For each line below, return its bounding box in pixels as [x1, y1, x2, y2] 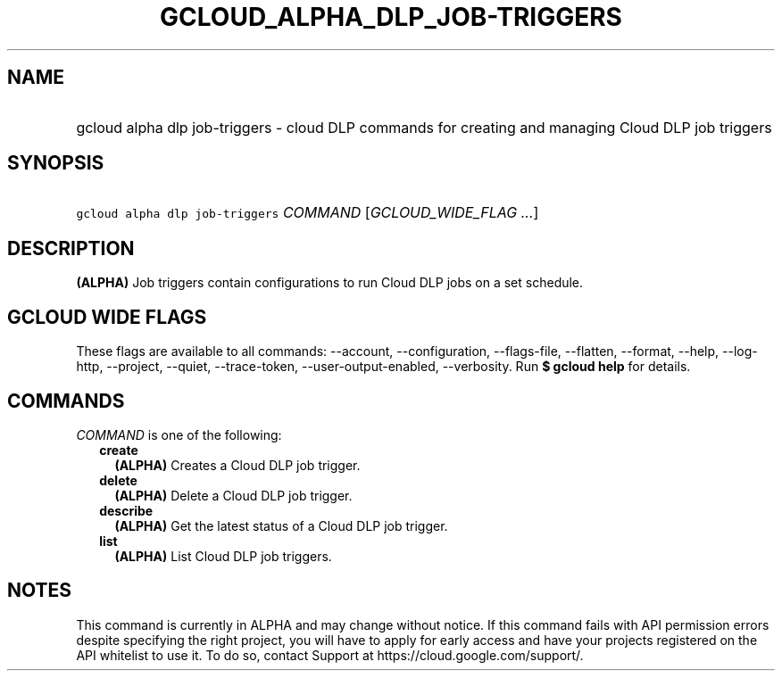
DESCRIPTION [7, 236, 135, 260]
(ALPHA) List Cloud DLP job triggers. [114, 548, 332, 564]
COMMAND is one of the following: [76, 426, 282, 442]
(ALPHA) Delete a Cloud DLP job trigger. [114, 487, 353, 503]
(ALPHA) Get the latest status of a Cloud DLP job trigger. [114, 517, 448, 533]
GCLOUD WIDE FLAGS [7, 305, 207, 328]
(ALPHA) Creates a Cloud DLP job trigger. [114, 457, 361, 473]
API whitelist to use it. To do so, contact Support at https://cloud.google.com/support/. [76, 647, 584, 663]
